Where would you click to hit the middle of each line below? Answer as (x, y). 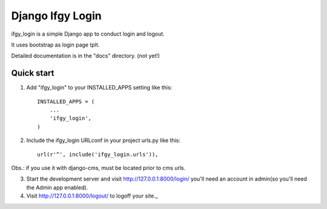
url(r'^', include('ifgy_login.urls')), (98, 154)
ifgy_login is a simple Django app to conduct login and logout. (88, 34)
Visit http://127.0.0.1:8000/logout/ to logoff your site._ (92, 196)
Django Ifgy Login (57, 16)
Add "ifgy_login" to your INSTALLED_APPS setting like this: (99, 88)
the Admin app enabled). (57, 187)
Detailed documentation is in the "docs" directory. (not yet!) (86, 56)
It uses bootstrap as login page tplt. (55, 45)
